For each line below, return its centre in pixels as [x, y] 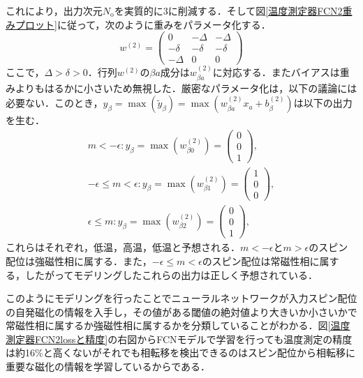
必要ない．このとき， [54, 103]
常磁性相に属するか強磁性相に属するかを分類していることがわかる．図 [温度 [178, 325]
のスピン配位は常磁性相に [261, 260]
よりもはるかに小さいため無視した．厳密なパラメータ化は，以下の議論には [186, 88]
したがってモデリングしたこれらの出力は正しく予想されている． [171, 274]
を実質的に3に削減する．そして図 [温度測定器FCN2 [228, 10]
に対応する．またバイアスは [276, 72]
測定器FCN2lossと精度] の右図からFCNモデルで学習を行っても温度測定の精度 [179, 339]
